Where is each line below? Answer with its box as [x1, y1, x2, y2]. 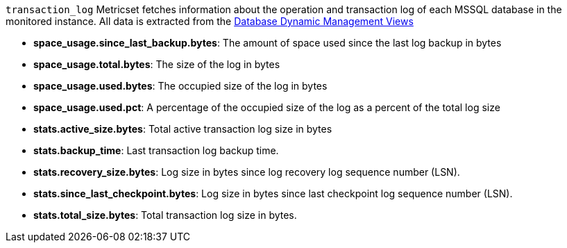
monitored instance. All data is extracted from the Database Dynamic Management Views [6, 15, 414, 27]
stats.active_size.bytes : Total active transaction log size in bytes [33, 123, 332, 135]
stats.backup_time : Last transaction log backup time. [33, 144, 279, 156]
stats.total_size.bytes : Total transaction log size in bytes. [33, 209, 297, 221]
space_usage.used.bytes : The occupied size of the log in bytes [33, 80, 328, 92]
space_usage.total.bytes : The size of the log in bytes [33, 58, 280, 70]
